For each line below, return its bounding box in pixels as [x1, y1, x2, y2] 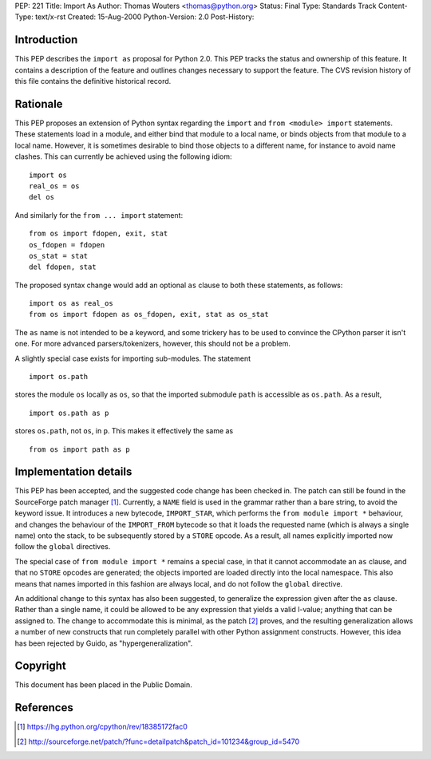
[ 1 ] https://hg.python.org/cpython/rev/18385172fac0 [17, 722, 188, 732]
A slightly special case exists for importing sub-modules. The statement [14, 354, 251, 363]
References [14, 701, 73, 714]
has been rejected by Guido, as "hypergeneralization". [14, 638, 193, 648]
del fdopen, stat [29, 263, 97, 271]
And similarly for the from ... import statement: [14, 210, 184, 219]
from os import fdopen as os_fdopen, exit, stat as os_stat [29, 310, 269, 319]
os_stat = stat [29, 251, 89, 260]
